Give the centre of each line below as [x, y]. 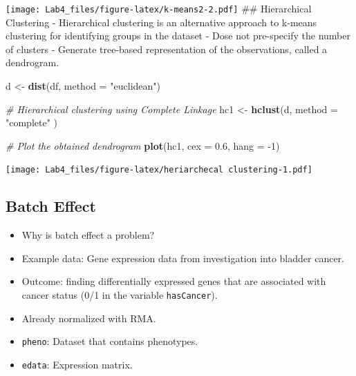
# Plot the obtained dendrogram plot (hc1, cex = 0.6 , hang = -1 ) [143, 145]
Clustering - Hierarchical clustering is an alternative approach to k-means [161, 22]
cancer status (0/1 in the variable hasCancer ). [120, 295]
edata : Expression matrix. [77, 364]
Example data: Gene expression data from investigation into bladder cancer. [183, 258]
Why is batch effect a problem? [88, 235]
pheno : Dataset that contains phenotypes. [110, 341]
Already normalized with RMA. [89, 318]
